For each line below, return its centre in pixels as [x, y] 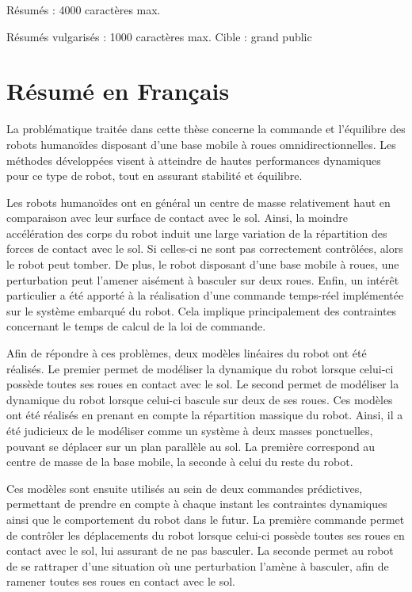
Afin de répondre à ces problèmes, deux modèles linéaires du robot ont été [187, 353]
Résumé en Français [118, 91]
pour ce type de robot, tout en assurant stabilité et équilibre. [154, 176]
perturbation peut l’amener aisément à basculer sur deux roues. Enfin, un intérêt [203, 279]
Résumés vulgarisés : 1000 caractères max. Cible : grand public [159, 36]
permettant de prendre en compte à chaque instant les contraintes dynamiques [197, 504]
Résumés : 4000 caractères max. [84, 10]
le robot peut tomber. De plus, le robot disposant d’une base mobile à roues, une [203, 264]
